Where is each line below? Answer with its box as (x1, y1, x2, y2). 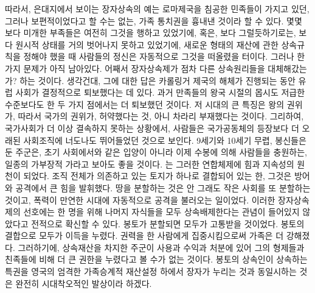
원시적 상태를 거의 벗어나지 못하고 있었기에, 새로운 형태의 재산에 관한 (15, 38, 279, 51)
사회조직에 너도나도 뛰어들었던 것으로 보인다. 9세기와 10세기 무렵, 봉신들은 (23, 133, 306, 146)
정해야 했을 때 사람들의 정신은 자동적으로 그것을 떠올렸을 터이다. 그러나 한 (23, 50, 305, 63)
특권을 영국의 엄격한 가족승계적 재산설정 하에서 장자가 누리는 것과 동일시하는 (5, 265, 297, 278)
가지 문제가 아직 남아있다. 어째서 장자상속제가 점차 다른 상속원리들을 (5, 62, 265, 74)
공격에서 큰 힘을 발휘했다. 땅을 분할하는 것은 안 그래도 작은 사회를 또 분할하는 (15, 181, 311, 194)
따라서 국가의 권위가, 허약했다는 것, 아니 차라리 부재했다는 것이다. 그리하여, (18, 110, 304, 122)
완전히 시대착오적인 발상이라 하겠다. (15, 277, 152, 289)
